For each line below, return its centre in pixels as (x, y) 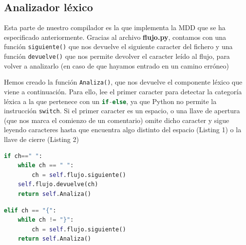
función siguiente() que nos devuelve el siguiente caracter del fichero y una (118, 46)
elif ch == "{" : (30, 210)
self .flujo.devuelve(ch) (58, 184)
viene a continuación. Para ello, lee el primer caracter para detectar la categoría (123, 91)
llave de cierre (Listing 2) (41, 139)
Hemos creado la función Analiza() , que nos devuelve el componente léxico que (123, 82)
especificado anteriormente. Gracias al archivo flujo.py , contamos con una (115, 37)
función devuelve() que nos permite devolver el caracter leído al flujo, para (117, 56)
